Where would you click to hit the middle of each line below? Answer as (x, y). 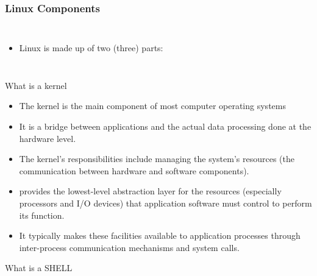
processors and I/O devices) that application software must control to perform (166, 203)
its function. (42, 215)
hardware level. (48, 138)
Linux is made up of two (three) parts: (91, 48)
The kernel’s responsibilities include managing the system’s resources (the (157, 159)
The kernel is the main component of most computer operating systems (152, 106)
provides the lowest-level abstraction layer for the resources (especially (150, 191)
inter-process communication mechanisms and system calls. (129, 247)
